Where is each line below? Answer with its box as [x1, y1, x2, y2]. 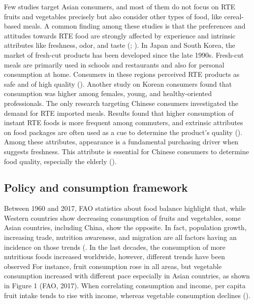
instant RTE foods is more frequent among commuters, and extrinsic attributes [4, 117, 243, 128]
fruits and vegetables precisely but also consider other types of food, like [4, 11, 222, 21]
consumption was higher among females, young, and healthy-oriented [4, 88, 212, 99]
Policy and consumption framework [4, 180, 188, 195]
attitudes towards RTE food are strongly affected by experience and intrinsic [4, 30, 236, 40]
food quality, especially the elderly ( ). [4, 156, 117, 166]
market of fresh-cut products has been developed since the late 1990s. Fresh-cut [4, 49, 244, 60]
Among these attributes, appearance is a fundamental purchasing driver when [4, 136, 239, 147]
